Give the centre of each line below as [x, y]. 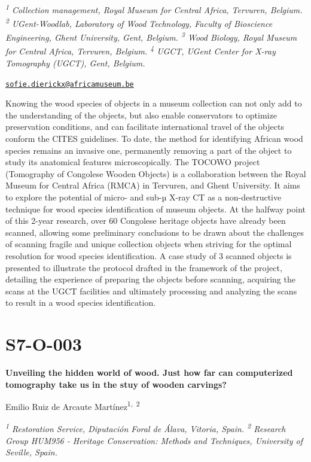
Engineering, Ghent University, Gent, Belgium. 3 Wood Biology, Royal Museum [151, 37]
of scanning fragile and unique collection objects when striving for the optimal [149, 244]
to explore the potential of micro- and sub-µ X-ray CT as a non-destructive [144, 197]
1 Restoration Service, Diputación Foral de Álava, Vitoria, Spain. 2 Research [146, 428]
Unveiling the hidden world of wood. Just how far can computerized [149, 373]
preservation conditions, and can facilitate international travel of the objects [145, 127]
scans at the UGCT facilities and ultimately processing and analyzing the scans [151, 291]
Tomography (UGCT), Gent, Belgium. [75, 63]
